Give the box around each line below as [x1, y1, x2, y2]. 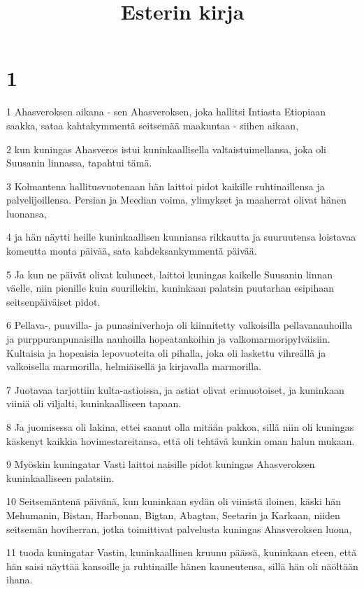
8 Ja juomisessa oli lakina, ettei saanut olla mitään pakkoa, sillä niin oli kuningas [6, 420, 354, 434]
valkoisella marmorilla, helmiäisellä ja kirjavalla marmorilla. [6, 359, 262, 374]
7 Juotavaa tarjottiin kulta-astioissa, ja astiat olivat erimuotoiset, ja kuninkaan [6, 382, 344, 397]
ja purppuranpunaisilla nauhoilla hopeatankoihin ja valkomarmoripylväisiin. [6, 332, 330, 346]
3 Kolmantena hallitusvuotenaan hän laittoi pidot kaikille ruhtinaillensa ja [6, 178, 325, 193]
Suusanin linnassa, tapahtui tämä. [6, 155, 152, 170]
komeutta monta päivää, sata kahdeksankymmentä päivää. [6, 243, 257, 258]
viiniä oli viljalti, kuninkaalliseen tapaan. [6, 396, 182, 411]
